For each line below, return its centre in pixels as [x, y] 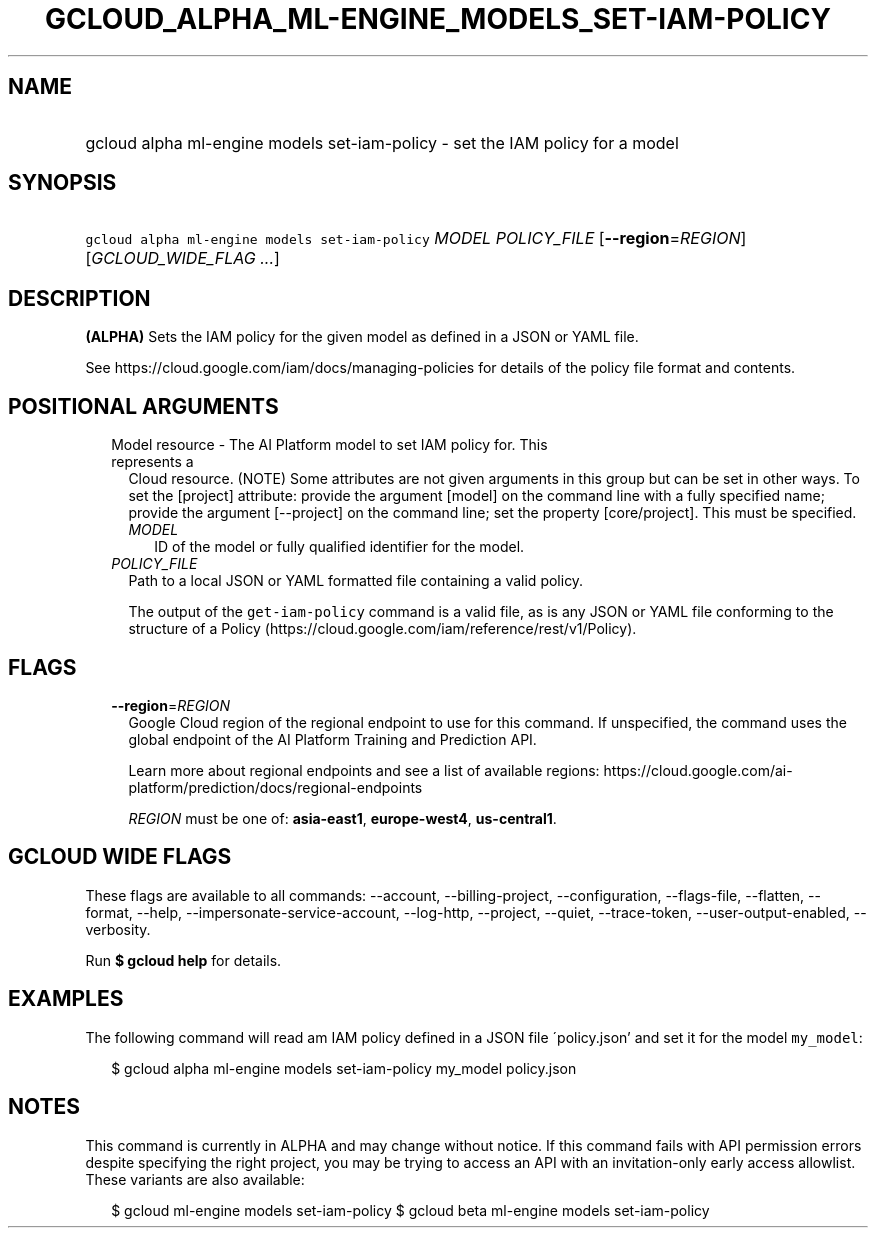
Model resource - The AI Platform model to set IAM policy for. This [329, 445]
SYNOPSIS [62, 183]
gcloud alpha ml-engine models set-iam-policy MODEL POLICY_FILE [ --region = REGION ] [416, 238]
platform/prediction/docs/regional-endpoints [275, 787]
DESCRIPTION [79, 298]
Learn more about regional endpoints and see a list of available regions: [364, 770]
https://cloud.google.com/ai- [698, 770]
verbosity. [118, 929]
